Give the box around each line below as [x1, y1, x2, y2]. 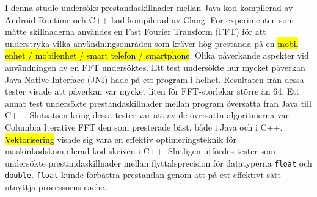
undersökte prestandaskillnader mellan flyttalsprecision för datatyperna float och [5, 156, 312, 169]
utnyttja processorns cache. [5, 181, 107, 193]
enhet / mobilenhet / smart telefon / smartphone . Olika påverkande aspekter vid [5, 49, 309, 62]
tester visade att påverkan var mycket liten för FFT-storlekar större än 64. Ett [5, 85, 300, 98]
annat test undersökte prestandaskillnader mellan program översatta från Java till [5, 96, 312, 109]
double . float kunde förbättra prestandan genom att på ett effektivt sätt [5, 168, 281, 181]
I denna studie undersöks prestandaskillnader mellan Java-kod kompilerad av [5, 1, 293, 13]
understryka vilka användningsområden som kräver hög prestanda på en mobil [5, 37, 299, 49]
